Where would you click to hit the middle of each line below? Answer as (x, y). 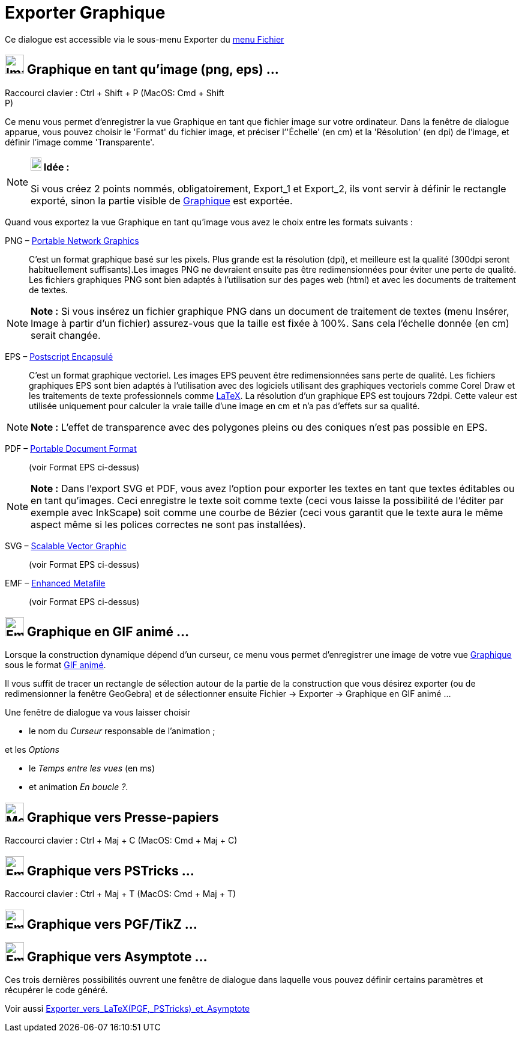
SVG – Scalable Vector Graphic (66, 546)
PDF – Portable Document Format (71, 448)
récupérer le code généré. (56, 990)
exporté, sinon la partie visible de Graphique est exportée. (162, 200)
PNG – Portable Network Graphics (72, 240)
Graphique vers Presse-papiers (123, 817)
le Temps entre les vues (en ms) (92, 768)
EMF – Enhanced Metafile (55, 583)
